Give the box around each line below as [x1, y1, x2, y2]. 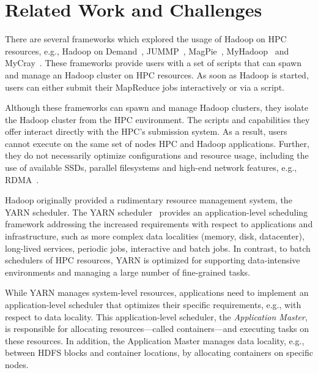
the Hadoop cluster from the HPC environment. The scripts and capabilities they [5, 113, 310, 126]
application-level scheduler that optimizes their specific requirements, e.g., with [5, 298, 301, 311]
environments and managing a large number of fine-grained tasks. [5, 265, 250, 278]
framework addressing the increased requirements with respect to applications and [5, 217, 313, 230]
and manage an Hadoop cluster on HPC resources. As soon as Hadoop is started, [5, 68, 309, 81]
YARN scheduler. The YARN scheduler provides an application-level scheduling [5, 205, 308, 218]
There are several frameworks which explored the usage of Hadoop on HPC [5, 32, 287, 45]
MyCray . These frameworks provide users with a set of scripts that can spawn [5, 56, 301, 69]
